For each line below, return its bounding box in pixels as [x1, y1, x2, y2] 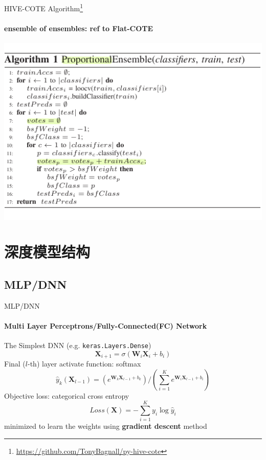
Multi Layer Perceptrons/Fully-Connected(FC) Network [4, 320, 207, 331]
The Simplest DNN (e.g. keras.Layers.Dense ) [4, 340, 151, 351]
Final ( [4, 358, 26, 369]
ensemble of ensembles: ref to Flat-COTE [4, 22, 153, 33]
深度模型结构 [4, 241, 91, 262]
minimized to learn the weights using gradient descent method [4, 421, 207, 431]
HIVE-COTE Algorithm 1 [4, 2, 83, 13]
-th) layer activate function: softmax [28, 358, 141, 369]
